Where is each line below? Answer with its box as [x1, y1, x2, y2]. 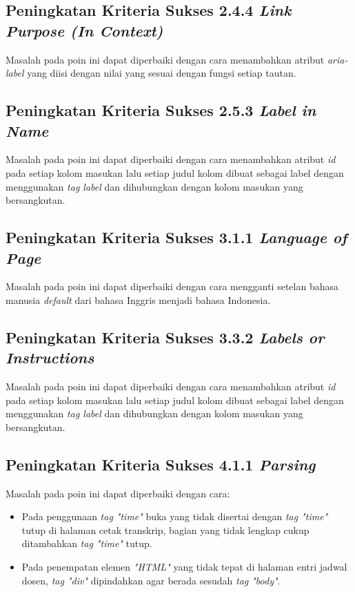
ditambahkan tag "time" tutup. [21, 536, 152, 551]
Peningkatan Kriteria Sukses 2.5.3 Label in [6, 99, 316, 121]
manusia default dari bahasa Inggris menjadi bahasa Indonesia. [6, 292, 271, 307]
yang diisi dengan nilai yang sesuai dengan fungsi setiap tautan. [27, 66, 296, 80]
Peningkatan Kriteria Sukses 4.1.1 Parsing [6, 453, 316, 475]
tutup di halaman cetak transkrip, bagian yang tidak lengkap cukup [21, 522, 310, 537]
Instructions [6, 347, 94, 368]
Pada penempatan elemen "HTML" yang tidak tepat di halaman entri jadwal [21, 560, 347, 574]
